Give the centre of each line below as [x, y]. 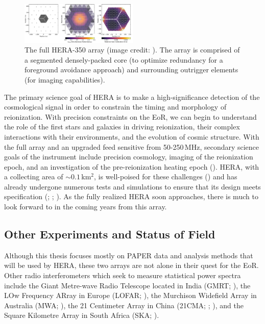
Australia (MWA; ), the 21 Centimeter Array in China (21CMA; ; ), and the [124, 305]
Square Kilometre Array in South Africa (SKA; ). [82, 315]
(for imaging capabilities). [65, 79]
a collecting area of [34, 177]
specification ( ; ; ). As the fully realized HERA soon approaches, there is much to [131, 196]
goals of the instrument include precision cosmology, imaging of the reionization [129, 157]
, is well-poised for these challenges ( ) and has [166, 177]
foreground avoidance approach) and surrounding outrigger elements [131, 70]
